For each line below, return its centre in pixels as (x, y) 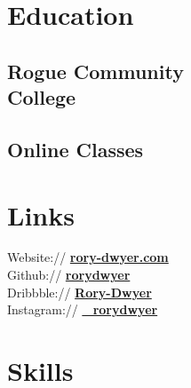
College (42, 97)
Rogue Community (95, 71)
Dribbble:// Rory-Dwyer (80, 292)
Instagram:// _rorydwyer (83, 309)
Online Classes (76, 149)
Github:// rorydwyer (69, 275)
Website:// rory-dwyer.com (88, 257)
